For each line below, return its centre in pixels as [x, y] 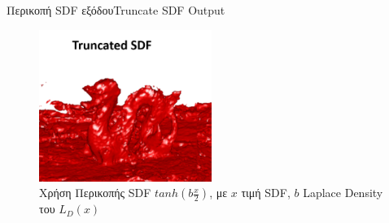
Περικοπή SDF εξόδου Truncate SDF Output [116, 10]
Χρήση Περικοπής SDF [95, 193]
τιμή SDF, [266, 193]
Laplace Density [343, 193]
